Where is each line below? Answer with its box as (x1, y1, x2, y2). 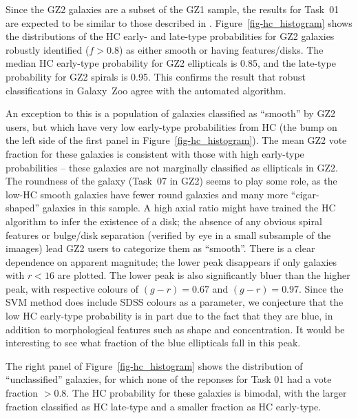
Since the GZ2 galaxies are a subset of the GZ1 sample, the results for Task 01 (6, 2, 339, 16)
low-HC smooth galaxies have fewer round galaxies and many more (6, 187, 288, 201)
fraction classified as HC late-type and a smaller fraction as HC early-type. (6, 399, 322, 413)
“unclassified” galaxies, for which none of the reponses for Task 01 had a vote (6, 372, 332, 386)
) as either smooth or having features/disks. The (118, 42, 324, 56)
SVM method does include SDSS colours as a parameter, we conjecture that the (6, 295, 344, 309)
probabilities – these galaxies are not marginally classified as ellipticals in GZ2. (6, 160, 338, 174)
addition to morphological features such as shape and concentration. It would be (6, 322, 345, 336)
